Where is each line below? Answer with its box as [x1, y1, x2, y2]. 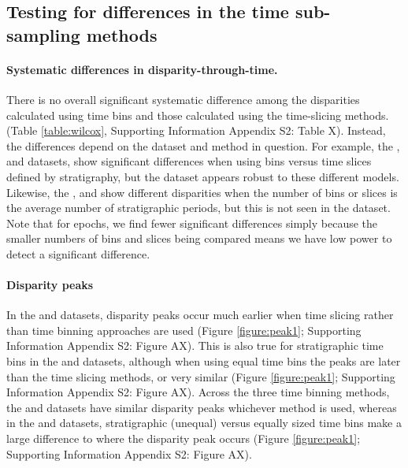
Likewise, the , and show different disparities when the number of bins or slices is [6, 184, 398, 200]
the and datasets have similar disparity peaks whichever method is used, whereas [6, 399, 397, 415]
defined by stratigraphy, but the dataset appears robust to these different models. [6, 168, 399, 184]
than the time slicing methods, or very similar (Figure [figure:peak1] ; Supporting [6, 368, 395, 384]
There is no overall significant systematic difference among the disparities [6, 91, 360, 107]
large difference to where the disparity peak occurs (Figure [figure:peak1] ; [6, 430, 361, 447]
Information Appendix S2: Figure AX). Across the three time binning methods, [6, 384, 390, 400]
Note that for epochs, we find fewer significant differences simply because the [6, 214, 378, 231]
